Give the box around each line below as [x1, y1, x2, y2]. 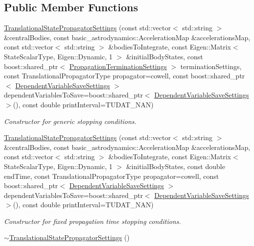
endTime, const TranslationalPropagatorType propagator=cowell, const [4, 171, 219, 181]
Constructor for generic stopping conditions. [4, 116, 137, 126]
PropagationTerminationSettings [69, 61, 167, 71]
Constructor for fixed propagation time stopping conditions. [4, 216, 181, 226]
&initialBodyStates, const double [126, 161, 225, 171]
